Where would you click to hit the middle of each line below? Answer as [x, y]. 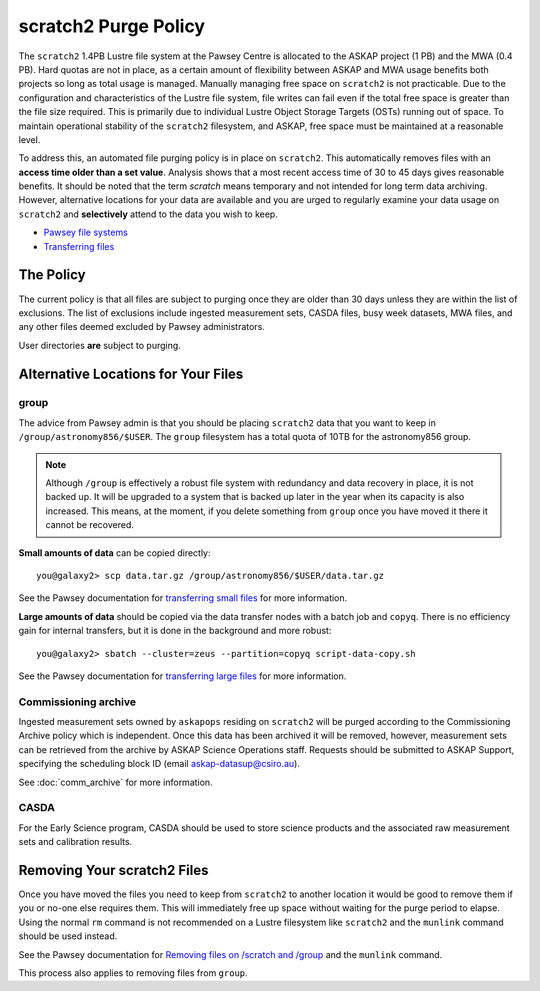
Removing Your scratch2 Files [113, 870]
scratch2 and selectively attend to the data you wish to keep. [148, 214]
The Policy [52, 275]
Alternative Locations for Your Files [131, 373]
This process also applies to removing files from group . [133, 973]
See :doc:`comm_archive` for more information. [116, 782]
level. [29, 139]
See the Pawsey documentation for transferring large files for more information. [182, 676]
